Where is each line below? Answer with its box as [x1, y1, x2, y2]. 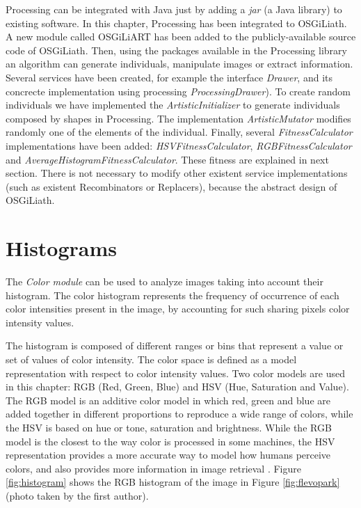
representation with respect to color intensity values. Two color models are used [6, 365, 345, 380]
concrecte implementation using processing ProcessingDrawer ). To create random [6, 84, 351, 98]
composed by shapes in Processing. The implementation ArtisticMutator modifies [6, 111, 351, 125]
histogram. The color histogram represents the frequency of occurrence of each [6, 287, 339, 302]
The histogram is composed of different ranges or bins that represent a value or [6, 338, 344, 353]
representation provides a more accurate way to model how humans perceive [6, 447, 331, 462]
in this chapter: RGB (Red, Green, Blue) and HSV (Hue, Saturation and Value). [6, 379, 349, 394]
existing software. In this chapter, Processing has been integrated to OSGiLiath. [6, 15, 347, 30]
